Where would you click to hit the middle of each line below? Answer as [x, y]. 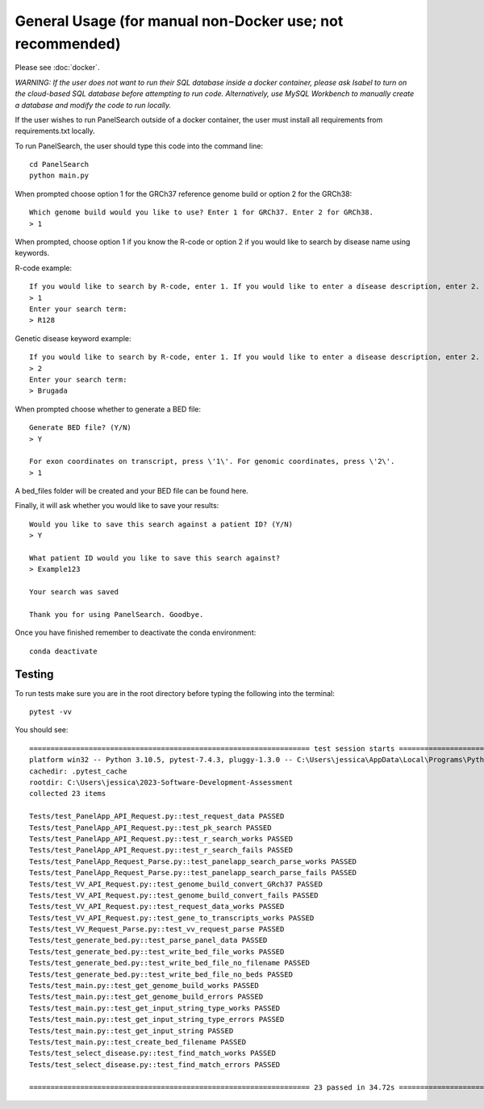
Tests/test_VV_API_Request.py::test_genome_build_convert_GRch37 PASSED [176, 884]
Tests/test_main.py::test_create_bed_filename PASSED [138, 1042]
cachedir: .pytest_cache [78, 771]
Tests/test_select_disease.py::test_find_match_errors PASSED [155, 1064]
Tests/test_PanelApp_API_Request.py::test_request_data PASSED [157, 816]
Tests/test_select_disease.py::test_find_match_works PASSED [152, 1053]
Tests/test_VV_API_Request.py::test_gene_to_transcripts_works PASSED [172, 918]
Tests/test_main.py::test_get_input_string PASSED [131, 1031]
